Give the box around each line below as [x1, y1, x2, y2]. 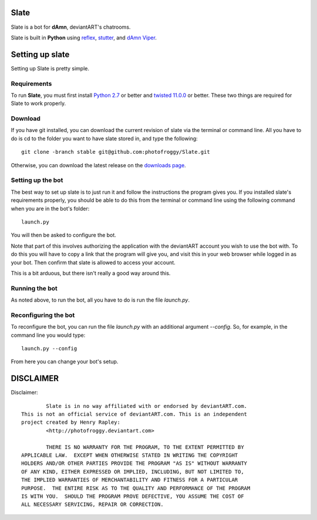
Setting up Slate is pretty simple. [11, 65, 89, 72]
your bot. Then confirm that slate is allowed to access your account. [11, 259, 176, 266]
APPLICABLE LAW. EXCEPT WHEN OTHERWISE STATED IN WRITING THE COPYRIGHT [21, 452, 238, 459]
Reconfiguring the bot [11, 311, 75, 319]
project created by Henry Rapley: [21, 419, 120, 426]
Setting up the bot [11, 176, 63, 184]
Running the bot [11, 284, 58, 292]
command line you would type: [11, 332, 86, 339]
